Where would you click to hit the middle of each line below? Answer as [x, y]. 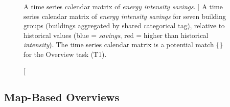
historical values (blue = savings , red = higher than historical [116, 35]
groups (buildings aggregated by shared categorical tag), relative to [124, 26]
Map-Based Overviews [62, 97]
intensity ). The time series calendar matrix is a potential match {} [123, 45]
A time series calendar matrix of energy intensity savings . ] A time [123, 6]
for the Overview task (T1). [65, 54]
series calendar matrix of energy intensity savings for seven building [125, 16]
